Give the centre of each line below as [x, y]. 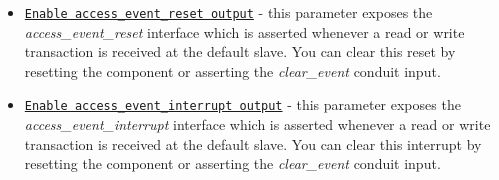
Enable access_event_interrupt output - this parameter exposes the [242, 104]
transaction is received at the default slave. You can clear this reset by [240, 51]
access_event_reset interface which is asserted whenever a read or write [244, 31]
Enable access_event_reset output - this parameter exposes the [228, 12]
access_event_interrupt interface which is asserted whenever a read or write [257, 124]
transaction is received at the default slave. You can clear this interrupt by [253, 143]
